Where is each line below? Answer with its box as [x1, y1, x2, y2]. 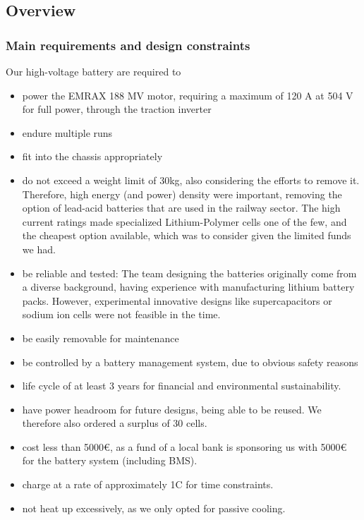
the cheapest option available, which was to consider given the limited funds [22, 228, 351, 243]
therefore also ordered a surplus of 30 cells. [22, 416, 207, 430]
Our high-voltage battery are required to [6, 64, 181, 78]
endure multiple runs [22, 125, 113, 140]
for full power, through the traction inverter [22, 102, 212, 116]
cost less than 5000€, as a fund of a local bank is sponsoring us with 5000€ [22, 439, 347, 454]
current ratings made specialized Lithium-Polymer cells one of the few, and [22, 214, 347, 229]
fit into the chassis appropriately [22, 149, 163, 164]
